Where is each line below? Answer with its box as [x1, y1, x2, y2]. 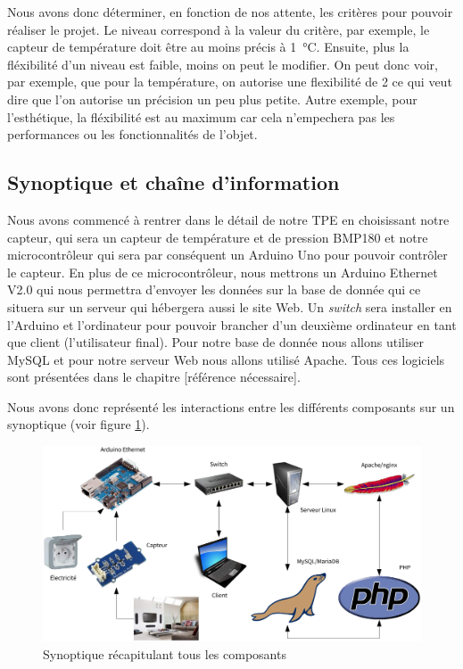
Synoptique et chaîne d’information [7, 169, 340, 196]
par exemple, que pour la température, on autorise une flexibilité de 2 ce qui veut [7, 72, 452, 91]
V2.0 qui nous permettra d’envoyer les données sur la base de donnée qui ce [7, 280, 421, 299]
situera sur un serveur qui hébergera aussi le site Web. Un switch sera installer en [7, 297, 452, 316]
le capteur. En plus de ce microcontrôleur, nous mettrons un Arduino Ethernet [7, 262, 438, 281]
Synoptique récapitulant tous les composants [43, 644, 286, 663]
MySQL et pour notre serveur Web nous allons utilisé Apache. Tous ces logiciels [7, 350, 445, 368]
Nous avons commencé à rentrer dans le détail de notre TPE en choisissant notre [7, 210, 450, 228]
